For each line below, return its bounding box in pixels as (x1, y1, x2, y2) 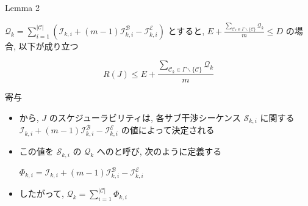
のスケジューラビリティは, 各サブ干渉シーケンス (49, 111, 241, 123)
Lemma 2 (5, 1, 40, 13)
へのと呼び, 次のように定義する (96, 145, 222, 158)
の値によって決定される (121, 123, 215, 136)
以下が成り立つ (18, 39, 79, 52)
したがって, (19, 187, 64, 200)
